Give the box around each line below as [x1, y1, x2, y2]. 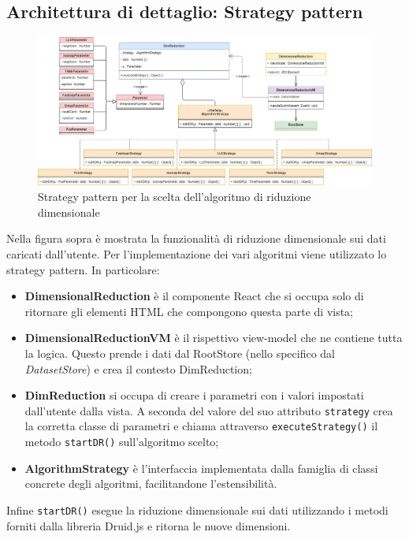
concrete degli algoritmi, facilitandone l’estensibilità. [24, 475, 277, 492]
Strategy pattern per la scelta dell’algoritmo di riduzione [38, 188, 311, 205]
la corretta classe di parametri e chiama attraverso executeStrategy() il [24, 418, 378, 434]
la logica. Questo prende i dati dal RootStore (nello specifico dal [24, 344, 336, 361]
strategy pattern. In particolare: [6, 261, 160, 277]
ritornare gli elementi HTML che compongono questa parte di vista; [24, 303, 354, 319]
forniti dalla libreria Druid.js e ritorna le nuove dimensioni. [6, 517, 291, 533]
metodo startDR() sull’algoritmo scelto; [24, 433, 219, 450]
